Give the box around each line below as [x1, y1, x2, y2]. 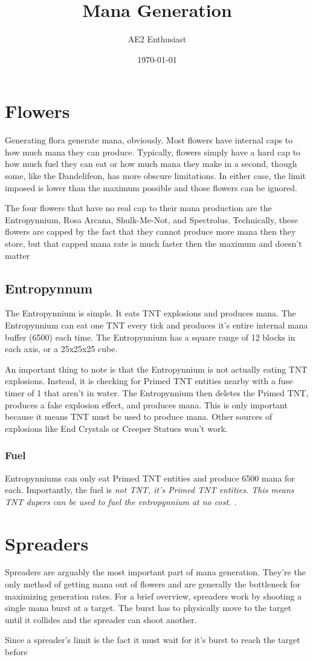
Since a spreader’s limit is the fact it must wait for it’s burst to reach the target [5, 633, 300, 646]
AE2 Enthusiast [127, 33, 187, 45]
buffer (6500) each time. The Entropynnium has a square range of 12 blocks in [5, 330, 295, 343]
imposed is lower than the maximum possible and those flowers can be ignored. [5, 181, 297, 194]
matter [5, 249, 30, 261]
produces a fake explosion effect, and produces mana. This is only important [5, 398, 288, 411]
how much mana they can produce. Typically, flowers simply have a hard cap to [5, 145, 301, 158]
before [5, 645, 28, 658]
